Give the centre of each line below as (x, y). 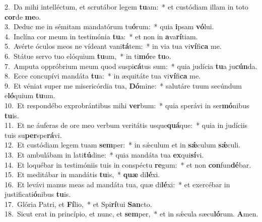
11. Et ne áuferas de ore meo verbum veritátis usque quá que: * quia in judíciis (126, 125)
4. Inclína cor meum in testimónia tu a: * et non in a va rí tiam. (101, 36)
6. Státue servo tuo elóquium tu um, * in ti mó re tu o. (88, 56)
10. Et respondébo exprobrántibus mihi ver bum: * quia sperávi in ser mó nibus (127, 105)
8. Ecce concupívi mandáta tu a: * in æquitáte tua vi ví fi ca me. (103, 76)
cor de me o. (23, 16)
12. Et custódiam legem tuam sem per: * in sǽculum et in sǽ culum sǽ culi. (123, 145)
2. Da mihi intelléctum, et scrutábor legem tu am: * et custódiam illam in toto (126, 7)
